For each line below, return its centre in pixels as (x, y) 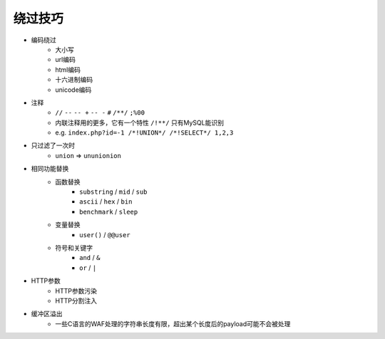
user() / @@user (105, 234)
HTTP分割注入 (76, 301)
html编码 (68, 69)
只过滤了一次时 (53, 145)
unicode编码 (73, 90)
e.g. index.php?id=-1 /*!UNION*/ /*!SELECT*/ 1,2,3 (144, 132)
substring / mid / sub (113, 192)
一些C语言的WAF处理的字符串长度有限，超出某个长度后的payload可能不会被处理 (173, 323)
